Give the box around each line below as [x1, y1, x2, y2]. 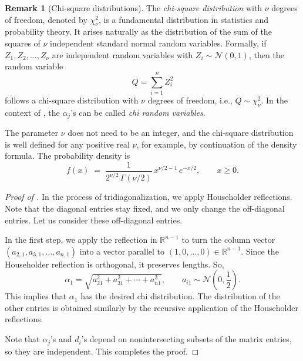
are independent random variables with [52, 48, 193, 61]
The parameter [5, 126, 59, 139]
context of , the [5, 106, 60, 118]
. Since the [241, 245, 279, 257]
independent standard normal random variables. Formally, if [50, 36, 267, 49]
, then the [248, 48, 284, 61]
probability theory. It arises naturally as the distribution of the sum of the [5, 25, 272, 38]
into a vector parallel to [79, 245, 165, 257]
